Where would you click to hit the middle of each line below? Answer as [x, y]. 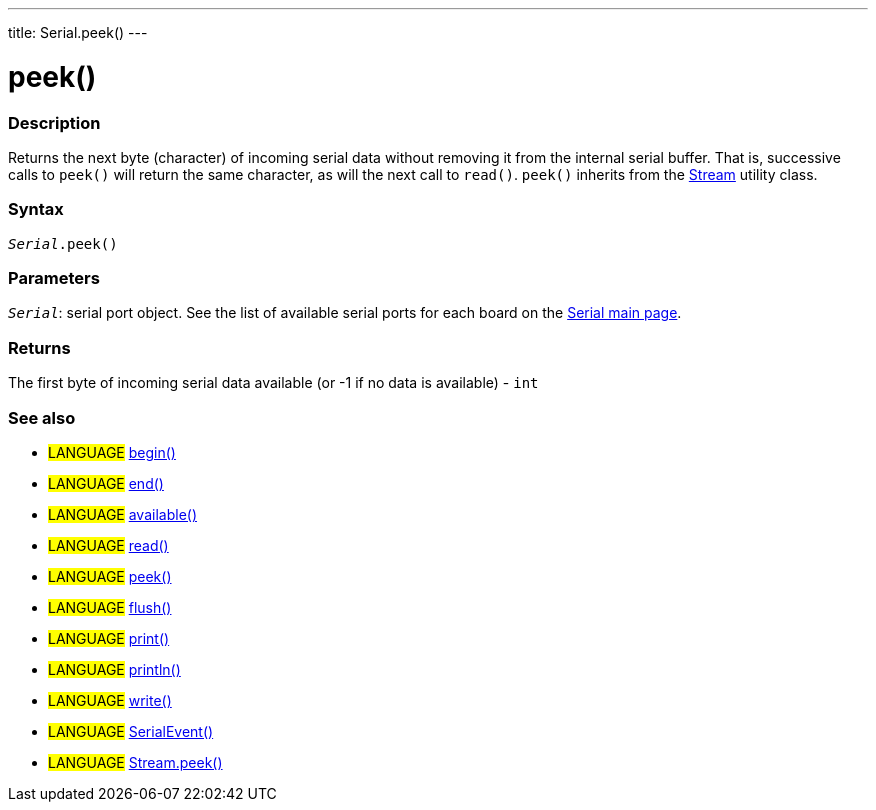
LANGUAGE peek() [110, 576]
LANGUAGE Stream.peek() [135, 762]
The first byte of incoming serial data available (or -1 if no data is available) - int [273, 383]
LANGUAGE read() [108, 545]
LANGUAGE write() [110, 700]
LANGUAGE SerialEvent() [131, 731]
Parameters [54, 278]
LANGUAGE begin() [112, 452]
